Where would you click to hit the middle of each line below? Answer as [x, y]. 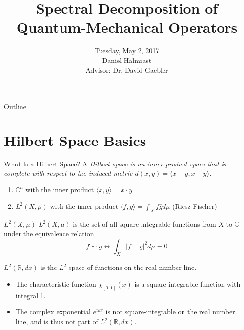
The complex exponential [53, 312]
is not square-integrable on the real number [170, 312]
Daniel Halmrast [127, 60]
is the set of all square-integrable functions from [144, 224]
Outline [15, 107]
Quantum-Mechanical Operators [127, 27]
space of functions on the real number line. [132, 267]
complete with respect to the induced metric [68, 173]
